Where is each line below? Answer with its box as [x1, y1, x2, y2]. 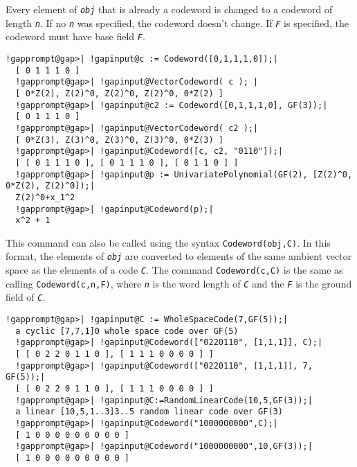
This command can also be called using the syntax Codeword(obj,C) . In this [6, 235, 331, 249]
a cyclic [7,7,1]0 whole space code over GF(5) [15, 326, 239, 336]
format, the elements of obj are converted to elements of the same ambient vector [6, 249, 352, 263]
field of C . [6, 290, 46, 304]
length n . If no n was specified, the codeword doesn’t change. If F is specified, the [6, 15, 349, 30]
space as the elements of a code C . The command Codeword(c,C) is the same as [6, 263, 343, 277]
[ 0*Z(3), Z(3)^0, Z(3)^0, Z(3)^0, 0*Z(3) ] [15, 134, 223, 145]
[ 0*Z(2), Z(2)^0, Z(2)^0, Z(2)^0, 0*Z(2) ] [15, 88, 223, 98]
